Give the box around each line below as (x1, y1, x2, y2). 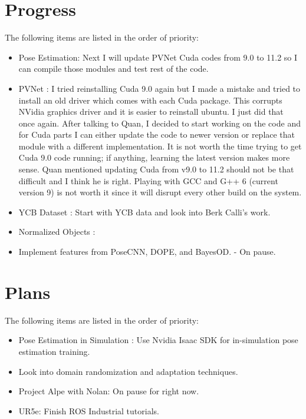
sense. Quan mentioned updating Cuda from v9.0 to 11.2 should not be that (18, 163, 294, 175)
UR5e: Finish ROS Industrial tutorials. (18, 404, 159, 417)
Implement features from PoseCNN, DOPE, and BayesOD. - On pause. (18, 245, 276, 258)
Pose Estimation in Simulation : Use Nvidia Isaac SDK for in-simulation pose (18, 334, 298, 346)
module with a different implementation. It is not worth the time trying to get (18, 139, 302, 152)
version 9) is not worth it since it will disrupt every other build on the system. (18, 186, 302, 198)
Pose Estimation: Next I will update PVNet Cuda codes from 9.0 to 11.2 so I (18, 51, 298, 63)
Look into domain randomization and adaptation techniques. (18, 365, 238, 377)
